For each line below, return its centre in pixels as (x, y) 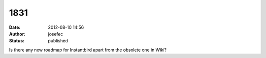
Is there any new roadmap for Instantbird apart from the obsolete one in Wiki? (88, 50)
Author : (17, 34)
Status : (17, 41)
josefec (56, 34)
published (58, 41)
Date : (15, 27)
